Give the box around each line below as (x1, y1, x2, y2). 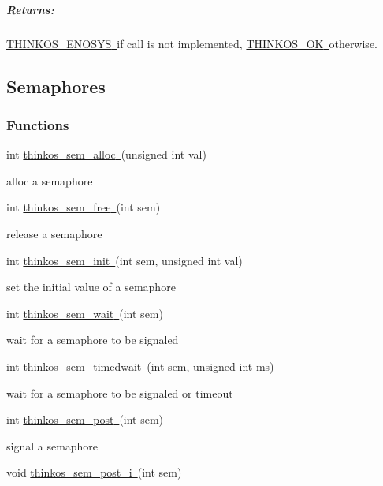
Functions (6, 114, 69, 134)
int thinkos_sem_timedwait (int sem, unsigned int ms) (6, 357, 274, 374)
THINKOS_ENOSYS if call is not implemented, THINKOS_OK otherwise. (6, 35, 377, 51)
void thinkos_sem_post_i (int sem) (6, 464, 182, 480)
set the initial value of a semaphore (6, 279, 176, 295)
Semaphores (6, 73, 106, 98)
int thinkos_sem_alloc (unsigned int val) (6, 146, 206, 163)
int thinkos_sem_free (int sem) (6, 199, 161, 215)
